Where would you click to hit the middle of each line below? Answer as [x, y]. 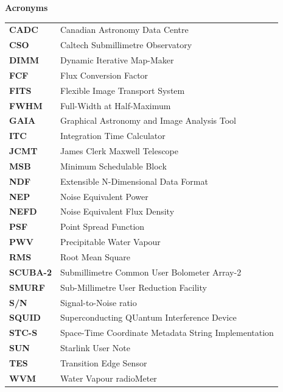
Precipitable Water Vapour [110, 242]
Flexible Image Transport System [123, 90]
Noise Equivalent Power [104, 196]
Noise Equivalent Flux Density [117, 211]
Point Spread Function [103, 226]
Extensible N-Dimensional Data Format [134, 181]
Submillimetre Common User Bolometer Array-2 [151, 272]
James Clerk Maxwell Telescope [120, 151]
